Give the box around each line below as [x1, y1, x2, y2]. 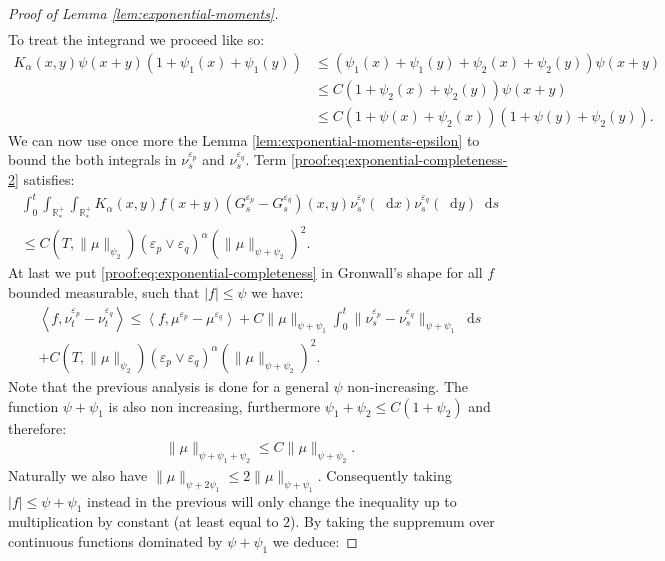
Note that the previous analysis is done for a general [8, 375, 329, 396]
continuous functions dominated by [8, 531, 223, 552]
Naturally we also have [8, 464, 148, 485]
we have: [251, 282, 304, 303]
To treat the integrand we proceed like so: [8, 29, 265, 50]
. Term [245, 149, 287, 170]
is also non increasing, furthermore [108, 395, 321, 416]
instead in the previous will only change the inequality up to [87, 490, 457, 511]
